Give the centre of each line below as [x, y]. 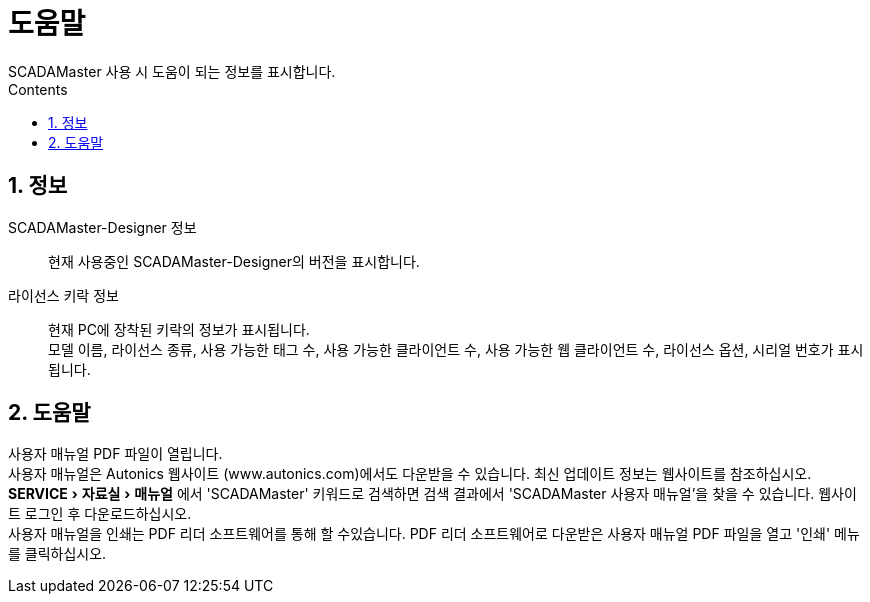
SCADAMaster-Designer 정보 [102, 227]
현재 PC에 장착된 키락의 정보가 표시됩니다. [179, 329]
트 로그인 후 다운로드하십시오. [100, 514]
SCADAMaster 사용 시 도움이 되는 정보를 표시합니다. [172, 71]
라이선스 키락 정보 [63, 295]
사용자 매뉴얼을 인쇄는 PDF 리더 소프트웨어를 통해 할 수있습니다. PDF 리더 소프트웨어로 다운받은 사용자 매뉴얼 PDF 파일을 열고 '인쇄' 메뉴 [434, 534]
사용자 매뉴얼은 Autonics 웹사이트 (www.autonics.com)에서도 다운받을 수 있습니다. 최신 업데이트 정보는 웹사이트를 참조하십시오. [410, 474]
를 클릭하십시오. [57, 554]
